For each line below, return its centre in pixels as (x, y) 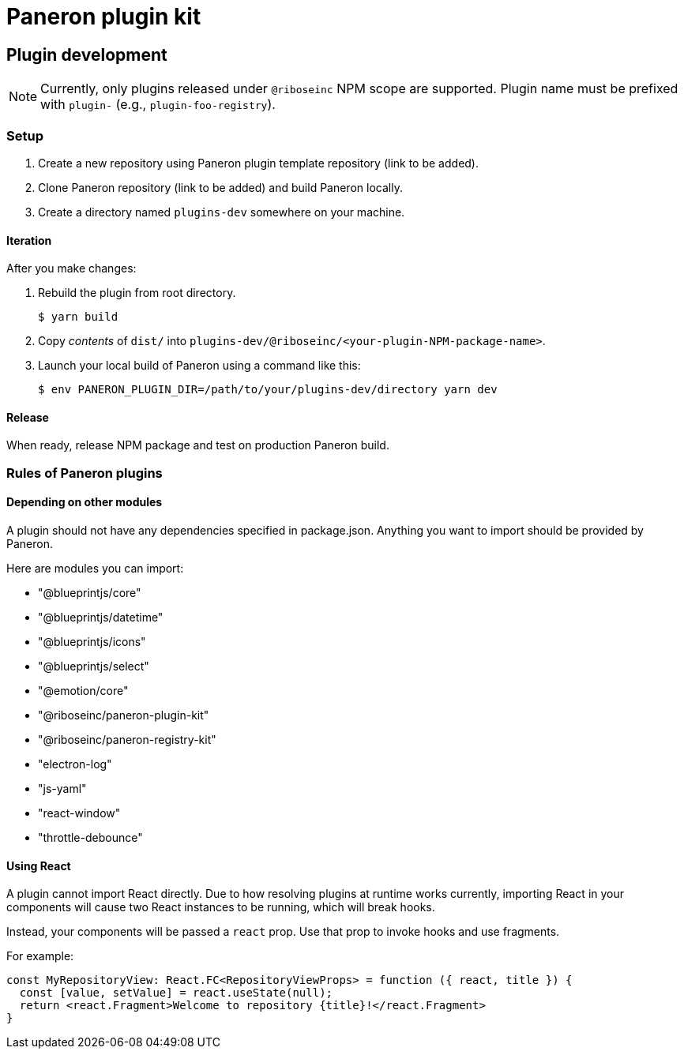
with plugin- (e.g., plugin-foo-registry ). (158, 105)
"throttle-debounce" (90, 837)
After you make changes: (71, 268)
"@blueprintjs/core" (90, 592)
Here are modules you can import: (95, 568)
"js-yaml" (62, 788)
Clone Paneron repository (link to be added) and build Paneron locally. (220, 187)
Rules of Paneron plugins (85, 473)
